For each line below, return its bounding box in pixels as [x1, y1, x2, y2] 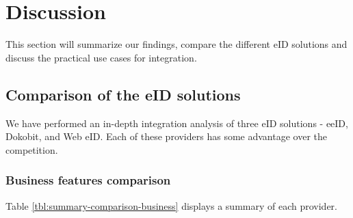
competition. [5, 142, 58, 156]
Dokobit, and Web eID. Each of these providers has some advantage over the [5, 129, 327, 144]
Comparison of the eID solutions [5, 83, 241, 105]
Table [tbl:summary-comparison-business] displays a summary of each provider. [5, 198, 337, 213]
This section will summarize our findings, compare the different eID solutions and [5, 37, 348, 51]
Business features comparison [5, 172, 171, 189]
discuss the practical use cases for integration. [5, 50, 197, 64]
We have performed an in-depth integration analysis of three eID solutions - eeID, [5, 115, 348, 130]
